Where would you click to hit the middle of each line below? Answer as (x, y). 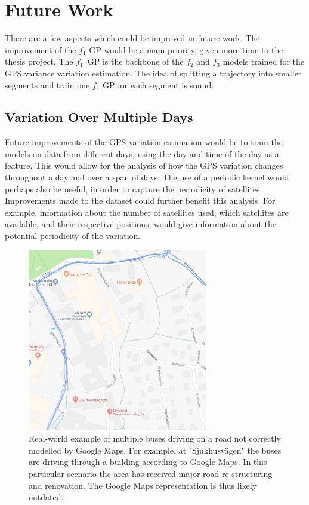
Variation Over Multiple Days (99, 117)
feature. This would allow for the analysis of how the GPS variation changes (144, 165)
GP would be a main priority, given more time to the (186, 49)
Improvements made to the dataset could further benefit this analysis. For (140, 201)
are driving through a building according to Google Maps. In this (148, 462)
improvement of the (41, 49)
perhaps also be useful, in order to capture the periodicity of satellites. (134, 189)
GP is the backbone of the (135, 61)
